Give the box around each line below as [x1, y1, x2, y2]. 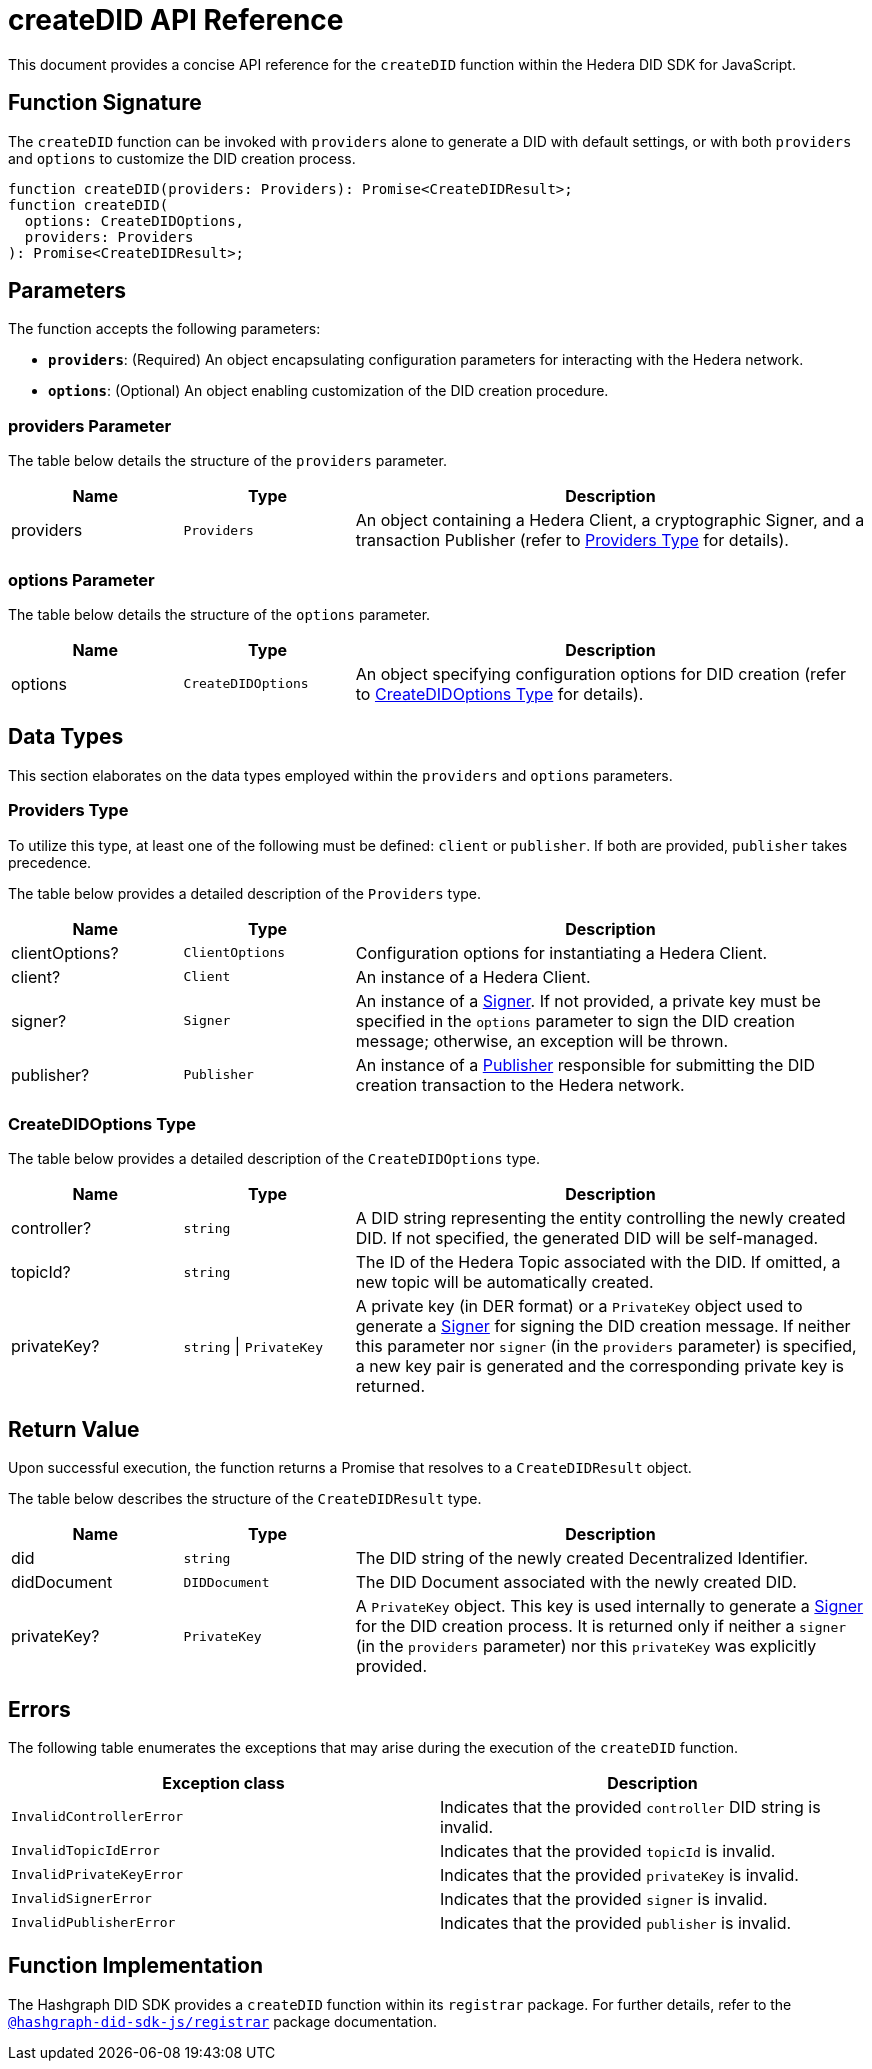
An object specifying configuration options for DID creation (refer [355, 663, 847, 684]
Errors [8, 1696, 71, 1722]
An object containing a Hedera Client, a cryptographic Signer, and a [355, 510, 865, 531]
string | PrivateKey [183, 1336, 323, 1357]
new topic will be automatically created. [355, 1272, 654, 1293]
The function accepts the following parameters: [8, 320, 321, 338]
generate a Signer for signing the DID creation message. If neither [355, 1316, 851, 1337]
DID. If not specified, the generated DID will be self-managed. [355, 1228, 819, 1249]
